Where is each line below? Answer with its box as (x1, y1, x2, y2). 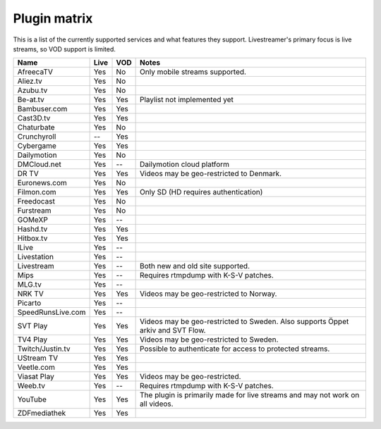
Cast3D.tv (17, 113, 51, 123)
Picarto (17, 298, 42, 308)
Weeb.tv (17, 381, 46, 391)
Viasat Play (17, 372, 54, 382)
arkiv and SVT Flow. (140, 325, 206, 335)
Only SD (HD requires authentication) (140, 187, 263, 197)
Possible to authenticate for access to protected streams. (140, 344, 330, 354)
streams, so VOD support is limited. (13, 44, 116, 53)
